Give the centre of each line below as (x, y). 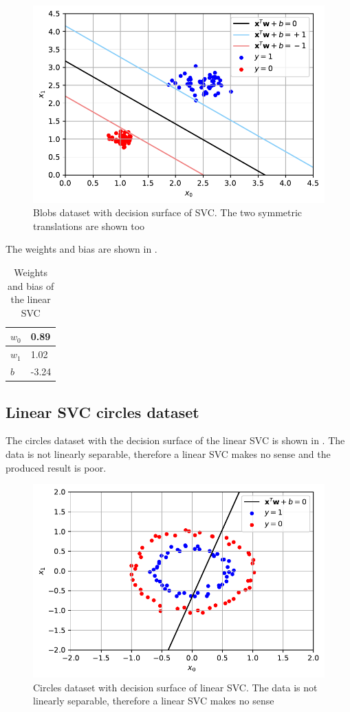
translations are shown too (89, 226)
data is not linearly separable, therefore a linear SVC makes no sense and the (168, 453)
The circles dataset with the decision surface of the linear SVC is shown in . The (175, 440)
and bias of (31, 285)
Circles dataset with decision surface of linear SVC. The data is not (175, 687)
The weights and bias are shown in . (81, 249)
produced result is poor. (56, 467)
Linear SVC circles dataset (102, 411)
